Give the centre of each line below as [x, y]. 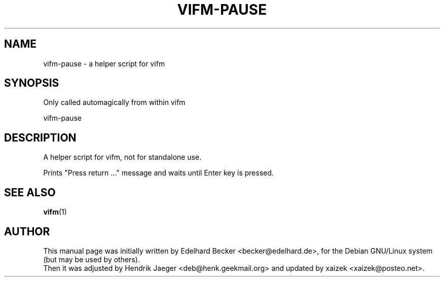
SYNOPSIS [32, 83]
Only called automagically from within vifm [114, 102]
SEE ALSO [30, 192]
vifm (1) [55, 212]
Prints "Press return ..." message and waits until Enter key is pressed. [159, 173]
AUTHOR [27, 231]
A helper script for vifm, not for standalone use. [122, 157]
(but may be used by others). [91, 259]
